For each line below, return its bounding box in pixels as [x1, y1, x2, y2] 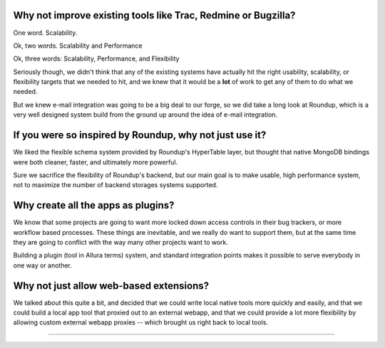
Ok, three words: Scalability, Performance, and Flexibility [13, 54, 180, 63]
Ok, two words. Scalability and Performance [13, 41, 143, 50]
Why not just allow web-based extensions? [13, 280, 210, 292]
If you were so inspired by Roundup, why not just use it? [13, 129, 267, 142]
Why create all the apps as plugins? [13, 199, 175, 211]
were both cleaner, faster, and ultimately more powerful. [13, 157, 178, 167]
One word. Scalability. [13, 28, 78, 37]
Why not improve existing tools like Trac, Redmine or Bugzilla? [13, 9, 296, 21]
